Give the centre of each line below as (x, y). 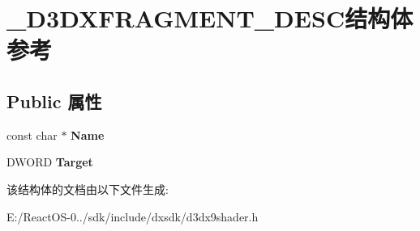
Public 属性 (54, 101)
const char (32, 134)
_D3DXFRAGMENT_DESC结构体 (210, 18)
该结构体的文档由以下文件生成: (88, 189)
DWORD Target (50, 162)
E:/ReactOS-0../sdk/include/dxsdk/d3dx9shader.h (133, 216)
